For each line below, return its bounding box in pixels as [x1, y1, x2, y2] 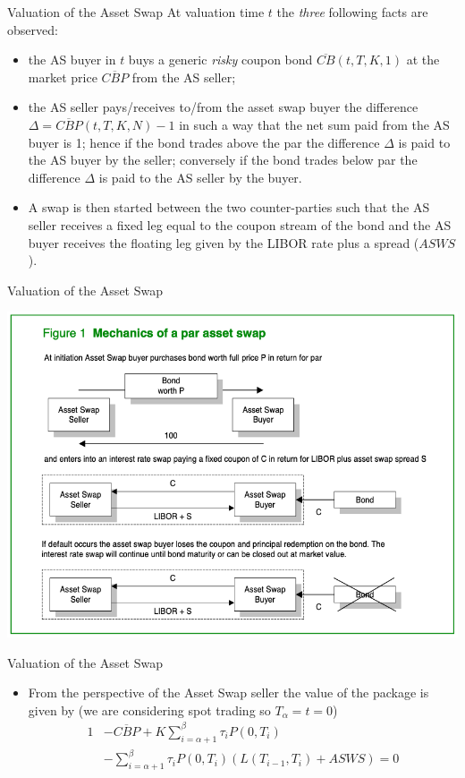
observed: [7, 20, 58, 38]
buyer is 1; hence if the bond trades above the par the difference [28, 133, 380, 151]
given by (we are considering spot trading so [28, 700, 271, 719]
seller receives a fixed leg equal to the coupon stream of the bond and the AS [28, 215, 452, 234]
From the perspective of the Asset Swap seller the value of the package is [28, 683, 429, 702]
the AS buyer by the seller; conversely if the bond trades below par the [28, 150, 418, 169]
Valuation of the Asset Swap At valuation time [7, 3, 265, 21]
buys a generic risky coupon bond [128, 50, 313, 69]
